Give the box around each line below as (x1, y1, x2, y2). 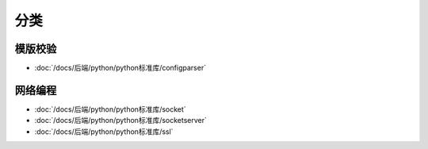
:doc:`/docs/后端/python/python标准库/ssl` (34, 127, 174, 136)
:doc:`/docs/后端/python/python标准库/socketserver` (34, 116, 208, 125)
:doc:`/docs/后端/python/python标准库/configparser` (34, 63, 206, 73)
